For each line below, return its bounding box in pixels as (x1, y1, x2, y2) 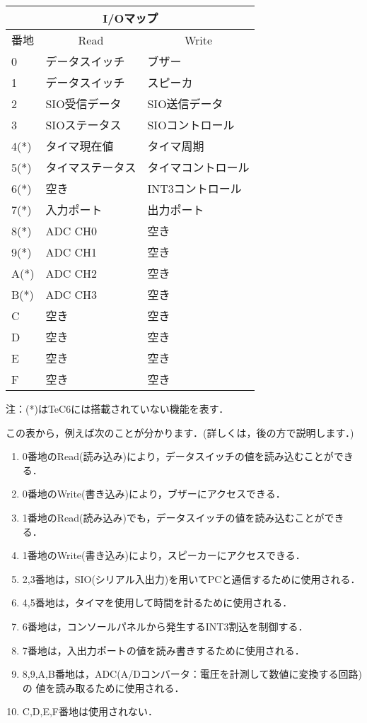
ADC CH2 (45, 264, 98, 281)
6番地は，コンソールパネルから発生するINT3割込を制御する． (22, 618, 308, 633)
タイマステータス (45, 159, 136, 175)
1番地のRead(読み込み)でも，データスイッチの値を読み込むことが (22, 510, 325, 524)
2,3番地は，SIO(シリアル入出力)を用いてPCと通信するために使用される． (22, 571, 361, 586)
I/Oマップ (103, 10, 158, 26)
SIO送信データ (147, 95, 223, 112)
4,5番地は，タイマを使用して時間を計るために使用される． (22, 595, 293, 610)
